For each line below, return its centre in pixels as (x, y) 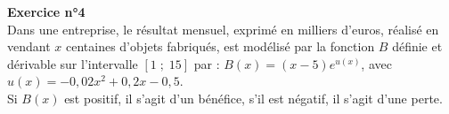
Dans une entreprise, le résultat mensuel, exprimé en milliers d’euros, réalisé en (223, 29)
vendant (29, 46)
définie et (417, 46)
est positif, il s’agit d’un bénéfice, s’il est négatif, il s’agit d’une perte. (253, 98)
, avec (376, 63)
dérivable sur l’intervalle (73, 63)
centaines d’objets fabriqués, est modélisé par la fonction (220, 46)
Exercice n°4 (46, 11)
